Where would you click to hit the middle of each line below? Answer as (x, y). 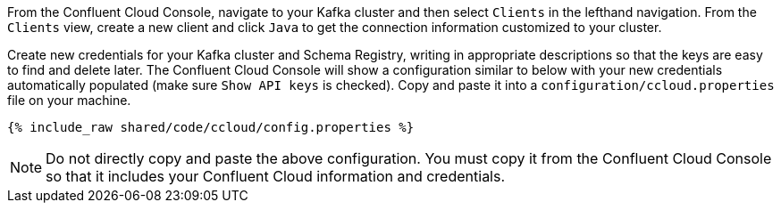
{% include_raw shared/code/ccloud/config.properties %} (211, 127)
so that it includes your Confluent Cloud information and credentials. (276, 176)
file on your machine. (69, 100)
